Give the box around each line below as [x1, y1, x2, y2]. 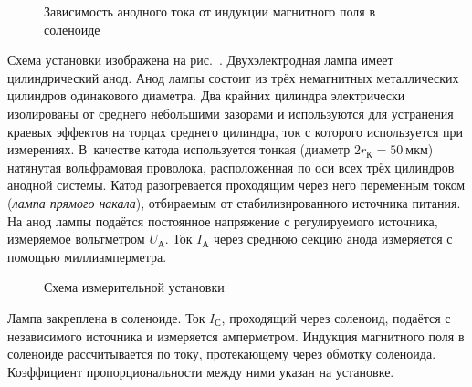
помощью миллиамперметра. [7, 246, 167, 266]
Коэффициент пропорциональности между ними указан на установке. [7, 361, 394, 381]
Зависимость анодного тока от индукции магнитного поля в [44, 2, 376, 20]
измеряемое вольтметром [7, 229, 145, 248]
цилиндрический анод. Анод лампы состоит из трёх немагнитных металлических [7, 68, 459, 87]
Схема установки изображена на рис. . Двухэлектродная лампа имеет [7, 50, 393, 69]
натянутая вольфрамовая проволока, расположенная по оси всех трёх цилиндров [7, 157, 455, 176]
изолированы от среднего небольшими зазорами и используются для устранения [7, 103, 454, 122]
